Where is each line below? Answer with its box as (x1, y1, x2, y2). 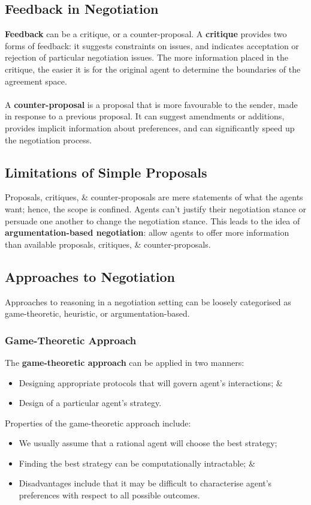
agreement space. (5, 74, 67, 87)
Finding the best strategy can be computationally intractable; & (19, 456, 255, 469)
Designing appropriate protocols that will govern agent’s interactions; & (19, 376, 283, 389)
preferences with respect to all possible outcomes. (19, 489, 200, 501)
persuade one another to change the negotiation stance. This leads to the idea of (5, 214, 300, 227)
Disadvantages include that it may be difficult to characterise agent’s (19, 477, 272, 489)
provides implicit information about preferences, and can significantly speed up (5, 121, 295, 134)
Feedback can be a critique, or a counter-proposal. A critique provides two (5, 28, 287, 40)
